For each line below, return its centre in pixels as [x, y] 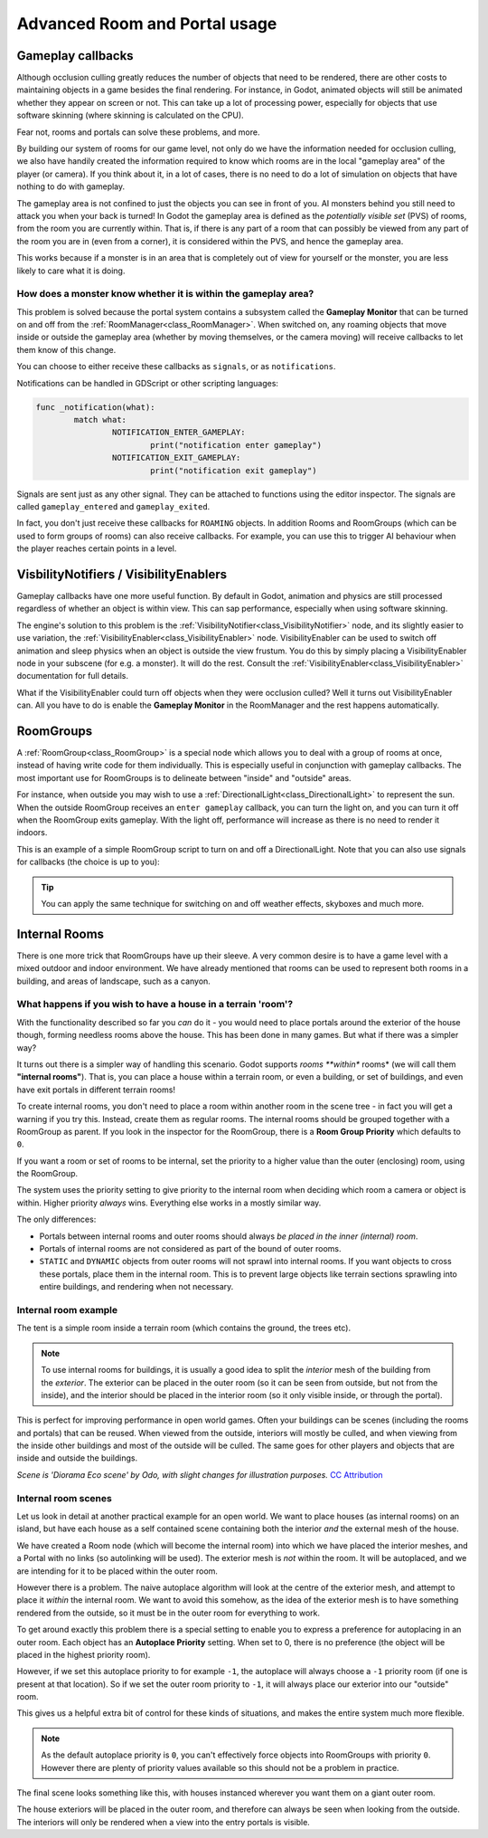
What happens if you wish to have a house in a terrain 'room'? [155, 1005]
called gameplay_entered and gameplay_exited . [113, 506]
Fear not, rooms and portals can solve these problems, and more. [138, 132]
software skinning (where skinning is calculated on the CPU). [130, 115]
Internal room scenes [64, 1498]
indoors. [32, 833]
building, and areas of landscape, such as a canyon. [114, 981]
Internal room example [67, 1309]
